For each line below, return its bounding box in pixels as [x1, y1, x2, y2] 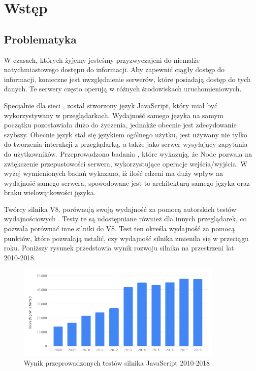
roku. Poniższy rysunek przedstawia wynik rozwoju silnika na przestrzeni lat [4, 243, 234, 253]
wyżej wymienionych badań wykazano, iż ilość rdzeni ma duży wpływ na [4, 168, 224, 178]
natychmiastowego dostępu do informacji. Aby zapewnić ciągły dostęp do [4, 64, 224, 75]
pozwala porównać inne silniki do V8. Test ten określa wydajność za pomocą [4, 223, 235, 234]
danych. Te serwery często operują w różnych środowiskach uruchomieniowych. [4, 83, 242, 94]
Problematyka [4, 31, 77, 46]
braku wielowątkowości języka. [4, 187, 96, 198]
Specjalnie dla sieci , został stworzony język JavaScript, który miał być [4, 100, 218, 110]
